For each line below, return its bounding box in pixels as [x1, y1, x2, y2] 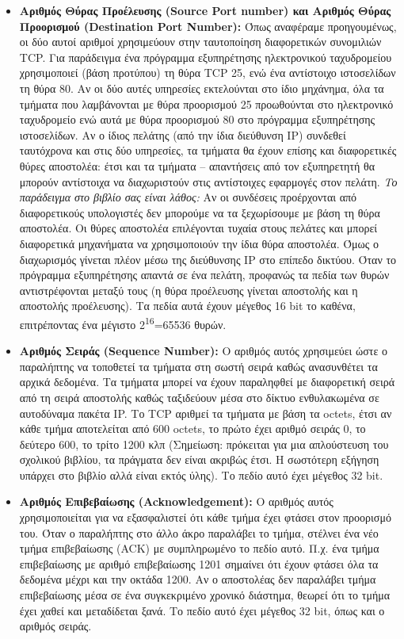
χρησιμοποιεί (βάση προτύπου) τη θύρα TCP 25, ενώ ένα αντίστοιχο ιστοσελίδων [19, 64, 396, 81]
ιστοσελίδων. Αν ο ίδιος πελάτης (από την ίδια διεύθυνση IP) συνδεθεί [19, 126, 346, 143]
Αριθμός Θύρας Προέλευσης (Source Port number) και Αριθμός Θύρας [19, 2, 391, 18]
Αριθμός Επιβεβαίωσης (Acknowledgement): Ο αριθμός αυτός [19, 493, 333, 510]
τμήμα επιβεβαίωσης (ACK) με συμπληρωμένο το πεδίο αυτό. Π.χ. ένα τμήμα [19, 540, 379, 557]
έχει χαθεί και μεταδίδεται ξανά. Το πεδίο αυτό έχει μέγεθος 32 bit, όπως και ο [19, 602, 385, 618]
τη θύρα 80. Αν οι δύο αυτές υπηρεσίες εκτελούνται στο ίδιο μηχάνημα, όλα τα [19, 79, 384, 96]
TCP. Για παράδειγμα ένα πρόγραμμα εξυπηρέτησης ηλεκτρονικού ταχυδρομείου [19, 48, 392, 65]
